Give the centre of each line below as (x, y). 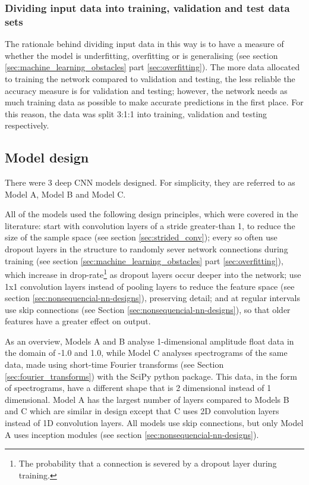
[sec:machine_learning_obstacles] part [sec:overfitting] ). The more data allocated (152, 67)
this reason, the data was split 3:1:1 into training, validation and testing (136, 113)
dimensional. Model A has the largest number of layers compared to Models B (147, 399)
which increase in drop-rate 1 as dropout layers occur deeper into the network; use (153, 273)
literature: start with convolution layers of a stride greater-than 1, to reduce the (150, 225)
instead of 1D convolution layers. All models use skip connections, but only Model (154, 423)
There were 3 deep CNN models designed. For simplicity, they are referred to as (150, 182)
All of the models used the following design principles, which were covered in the (152, 214)
